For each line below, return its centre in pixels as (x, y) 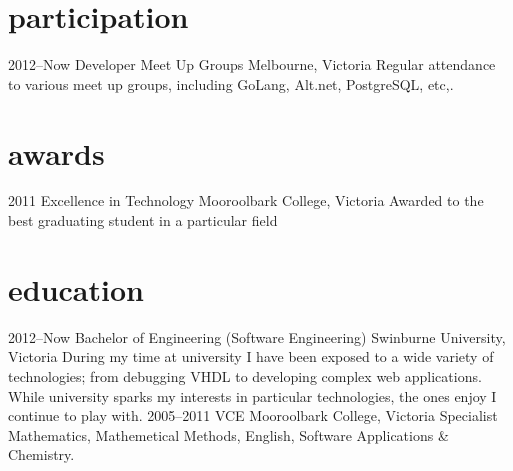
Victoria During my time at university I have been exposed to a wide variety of (251, 356)
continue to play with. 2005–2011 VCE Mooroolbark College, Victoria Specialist (253, 415)
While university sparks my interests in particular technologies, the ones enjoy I (252, 395)
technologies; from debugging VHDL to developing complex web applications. (245, 375)
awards (56, 152)
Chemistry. (41, 454)
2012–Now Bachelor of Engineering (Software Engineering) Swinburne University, (257, 336)
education (76, 288)
